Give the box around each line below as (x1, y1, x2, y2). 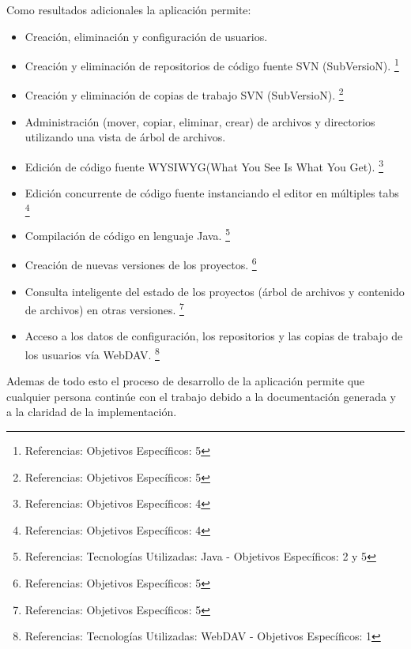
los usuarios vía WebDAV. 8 (25, 343, 160, 362)
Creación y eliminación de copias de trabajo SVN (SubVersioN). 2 (25, 84, 344, 103)
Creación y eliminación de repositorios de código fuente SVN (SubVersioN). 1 (25, 55, 399, 73)
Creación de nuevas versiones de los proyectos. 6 (25, 254, 257, 272)
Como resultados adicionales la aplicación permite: (6, 2, 251, 17)
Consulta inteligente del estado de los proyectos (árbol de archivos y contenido (25, 283, 405, 299)
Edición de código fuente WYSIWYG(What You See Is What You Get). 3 (25, 156, 383, 174)
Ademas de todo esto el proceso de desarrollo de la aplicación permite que (6, 373, 365, 389)
